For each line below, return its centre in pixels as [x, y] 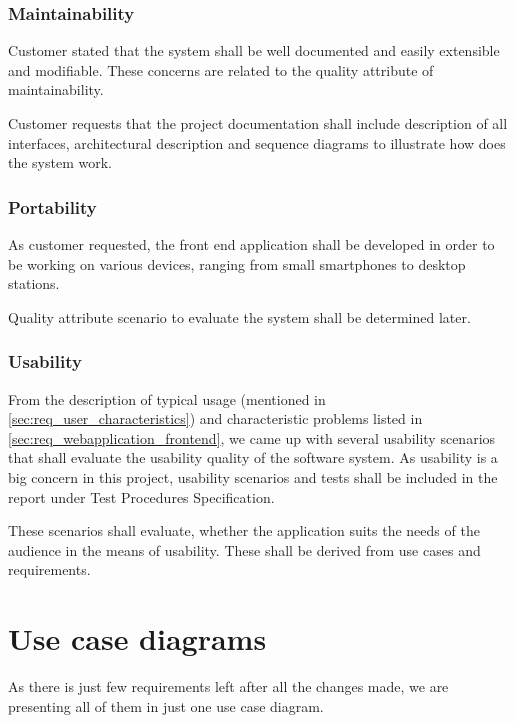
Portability [52, 206]
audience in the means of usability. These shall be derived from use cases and [244, 549]
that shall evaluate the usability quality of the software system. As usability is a [253, 457]
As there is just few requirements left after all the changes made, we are [228, 686]
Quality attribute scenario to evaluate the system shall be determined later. [239, 316]
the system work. [60, 162]
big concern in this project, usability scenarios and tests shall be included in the [253, 476]
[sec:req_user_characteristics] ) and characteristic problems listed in [215, 418]
